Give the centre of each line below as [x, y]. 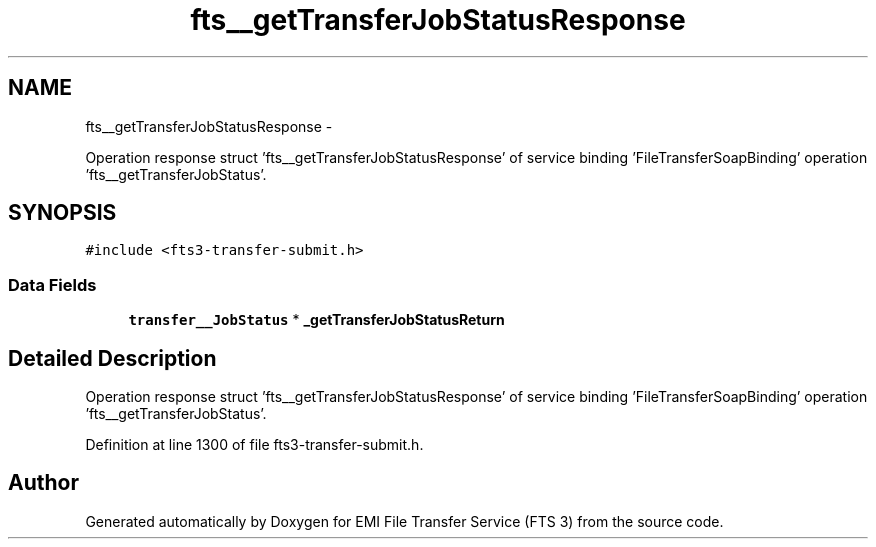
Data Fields [52, 284]
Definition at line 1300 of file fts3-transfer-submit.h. [254, 445]
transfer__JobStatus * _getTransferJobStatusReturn [316, 320]
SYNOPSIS [62, 213]
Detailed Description [112, 358]
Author [43, 483]
